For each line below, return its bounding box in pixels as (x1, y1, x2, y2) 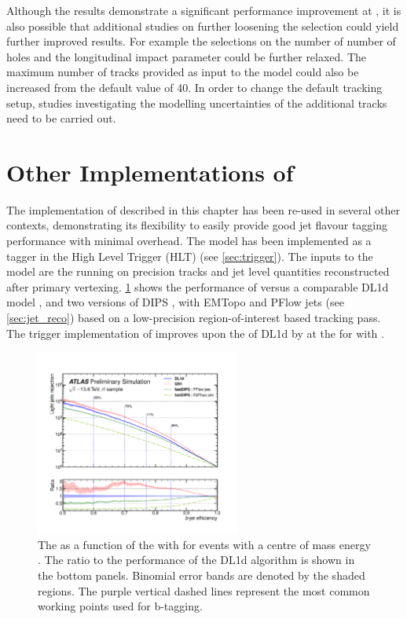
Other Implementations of (6, 156, 294, 188)
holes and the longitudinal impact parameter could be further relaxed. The (6, 48, 367, 64)
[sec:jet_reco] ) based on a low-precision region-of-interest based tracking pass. (6, 309, 381, 326)
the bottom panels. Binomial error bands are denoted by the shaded (38, 567, 365, 584)
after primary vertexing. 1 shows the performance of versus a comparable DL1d (6, 278, 389, 295)
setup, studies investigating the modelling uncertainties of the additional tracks (6, 94, 387, 111)
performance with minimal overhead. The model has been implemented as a (6, 233, 372, 249)
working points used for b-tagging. (38, 598, 203, 614)
